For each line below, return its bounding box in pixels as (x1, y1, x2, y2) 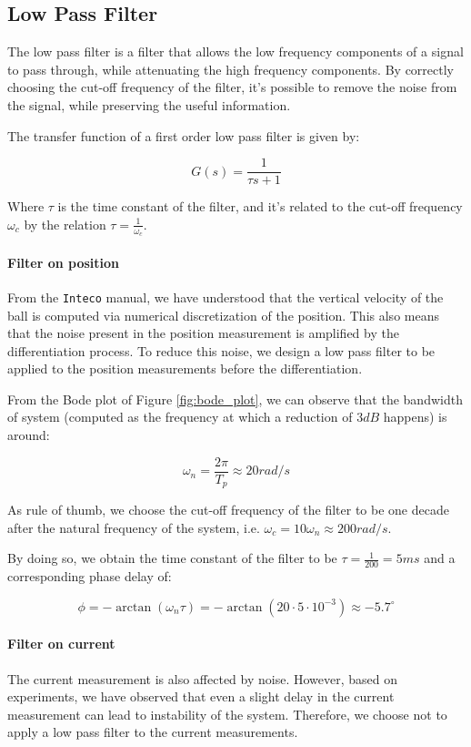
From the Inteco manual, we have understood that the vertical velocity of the (7, 287, 444, 306)
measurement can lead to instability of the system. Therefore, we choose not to (7, 704, 447, 723)
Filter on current (7, 634, 115, 653)
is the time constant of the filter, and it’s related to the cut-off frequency (57, 197, 463, 216)
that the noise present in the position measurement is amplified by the (7, 323, 399, 343)
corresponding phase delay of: (7, 567, 172, 586)
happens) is (383, 407, 447, 426)
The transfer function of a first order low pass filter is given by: (7, 126, 360, 145)
